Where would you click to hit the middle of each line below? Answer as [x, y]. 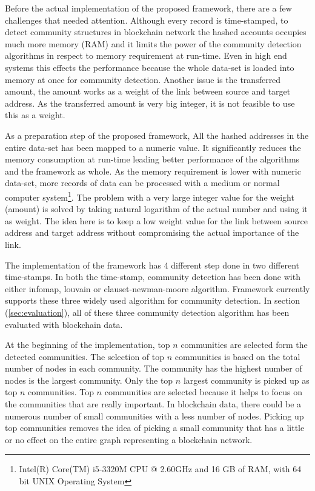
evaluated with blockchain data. [64, 324]
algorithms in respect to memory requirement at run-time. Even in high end [146, 55]
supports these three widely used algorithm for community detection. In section [153, 300]
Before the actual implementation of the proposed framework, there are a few [148, 8]
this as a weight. [35, 115]
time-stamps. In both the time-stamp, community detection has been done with [153, 277]
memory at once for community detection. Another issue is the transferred [143, 79]
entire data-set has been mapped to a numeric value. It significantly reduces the [153, 147]
